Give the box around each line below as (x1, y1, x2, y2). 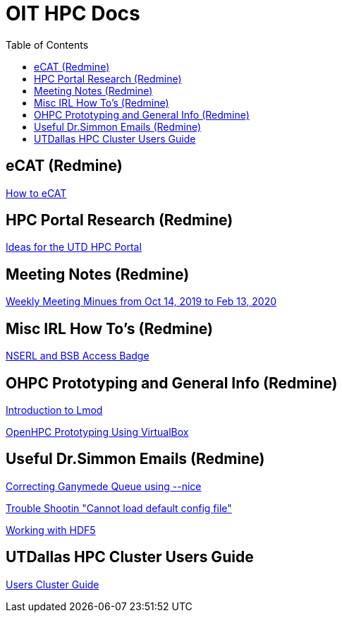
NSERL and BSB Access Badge (6, 350, 149, 362)
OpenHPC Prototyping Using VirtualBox (6, 425, 189, 438)
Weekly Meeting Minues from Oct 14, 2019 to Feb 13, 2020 (6, 295, 277, 308)
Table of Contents (6, 38, 89, 51)
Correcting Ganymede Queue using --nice (6, 480, 202, 492)
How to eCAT (6, 186, 67, 199)
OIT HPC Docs (6, 1, 140, 25)
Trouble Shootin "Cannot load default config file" (6, 501, 232, 514)
